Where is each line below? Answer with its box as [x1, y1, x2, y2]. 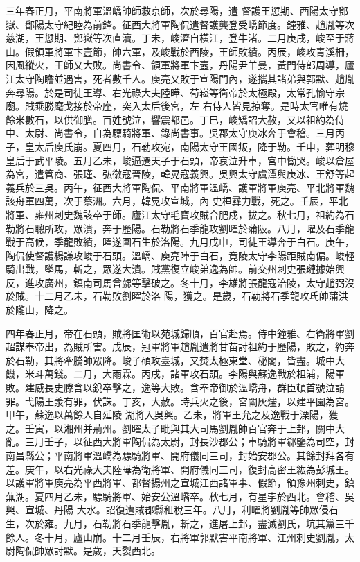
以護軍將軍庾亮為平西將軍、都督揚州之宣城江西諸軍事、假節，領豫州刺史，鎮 [6, 475, 354, 490]
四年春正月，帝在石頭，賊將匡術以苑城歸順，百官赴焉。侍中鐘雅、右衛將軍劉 [6, 325, 354, 340]
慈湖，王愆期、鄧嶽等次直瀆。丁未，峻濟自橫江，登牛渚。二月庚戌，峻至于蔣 [6, 31, 354, 45]
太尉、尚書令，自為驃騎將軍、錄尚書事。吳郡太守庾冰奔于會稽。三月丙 [24, 126, 345, 140]
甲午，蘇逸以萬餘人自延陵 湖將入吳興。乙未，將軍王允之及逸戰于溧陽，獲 [6, 407, 339, 422]
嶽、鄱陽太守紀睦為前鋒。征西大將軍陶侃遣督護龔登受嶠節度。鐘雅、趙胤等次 [6, 17, 354, 31]
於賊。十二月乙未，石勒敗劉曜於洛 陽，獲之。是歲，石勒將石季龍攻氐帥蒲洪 [6, 289, 348, 303]
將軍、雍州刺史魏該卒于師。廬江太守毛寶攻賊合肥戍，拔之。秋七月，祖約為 [6, 207, 345, 221]
